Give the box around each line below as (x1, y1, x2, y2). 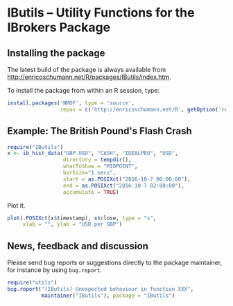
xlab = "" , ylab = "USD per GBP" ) (22, 221, 123, 228)
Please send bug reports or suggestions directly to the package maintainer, (7, 258, 223, 267)
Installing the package (7, 47, 105, 59)
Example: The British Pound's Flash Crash (7, 125, 192, 137)
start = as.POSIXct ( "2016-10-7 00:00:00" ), (62, 175, 191, 183)
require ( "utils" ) (7, 279, 58, 287)
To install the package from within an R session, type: (7, 87, 160, 94)
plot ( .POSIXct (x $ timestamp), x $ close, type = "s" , (7, 215, 157, 222)
